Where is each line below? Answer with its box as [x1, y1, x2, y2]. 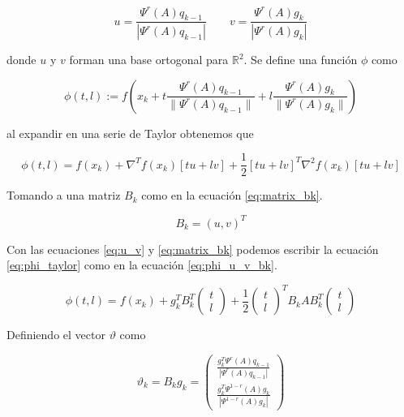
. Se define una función [243, 51, 358, 68]
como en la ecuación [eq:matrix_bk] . [141, 187, 323, 204]
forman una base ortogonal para [69, 51, 229, 68]
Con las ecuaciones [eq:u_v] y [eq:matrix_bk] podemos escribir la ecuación [6, 240, 379, 257]
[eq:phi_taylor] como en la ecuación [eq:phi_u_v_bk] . [6, 256, 277, 273]
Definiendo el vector [6, 326, 105, 343]
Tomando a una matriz [6, 187, 121, 204]
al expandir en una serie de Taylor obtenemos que [6, 124, 254, 141]
